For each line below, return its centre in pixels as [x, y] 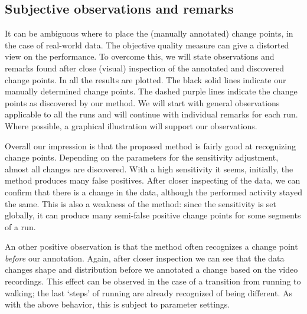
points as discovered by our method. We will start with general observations [142, 102]
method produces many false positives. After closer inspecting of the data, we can [153, 180]
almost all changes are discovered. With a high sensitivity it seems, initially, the [149, 169]
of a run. [20, 226]
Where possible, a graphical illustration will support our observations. [131, 125]
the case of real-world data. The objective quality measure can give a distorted [147, 45]
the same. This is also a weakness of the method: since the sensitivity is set [141, 203]
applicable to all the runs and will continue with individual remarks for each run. [151, 114]
